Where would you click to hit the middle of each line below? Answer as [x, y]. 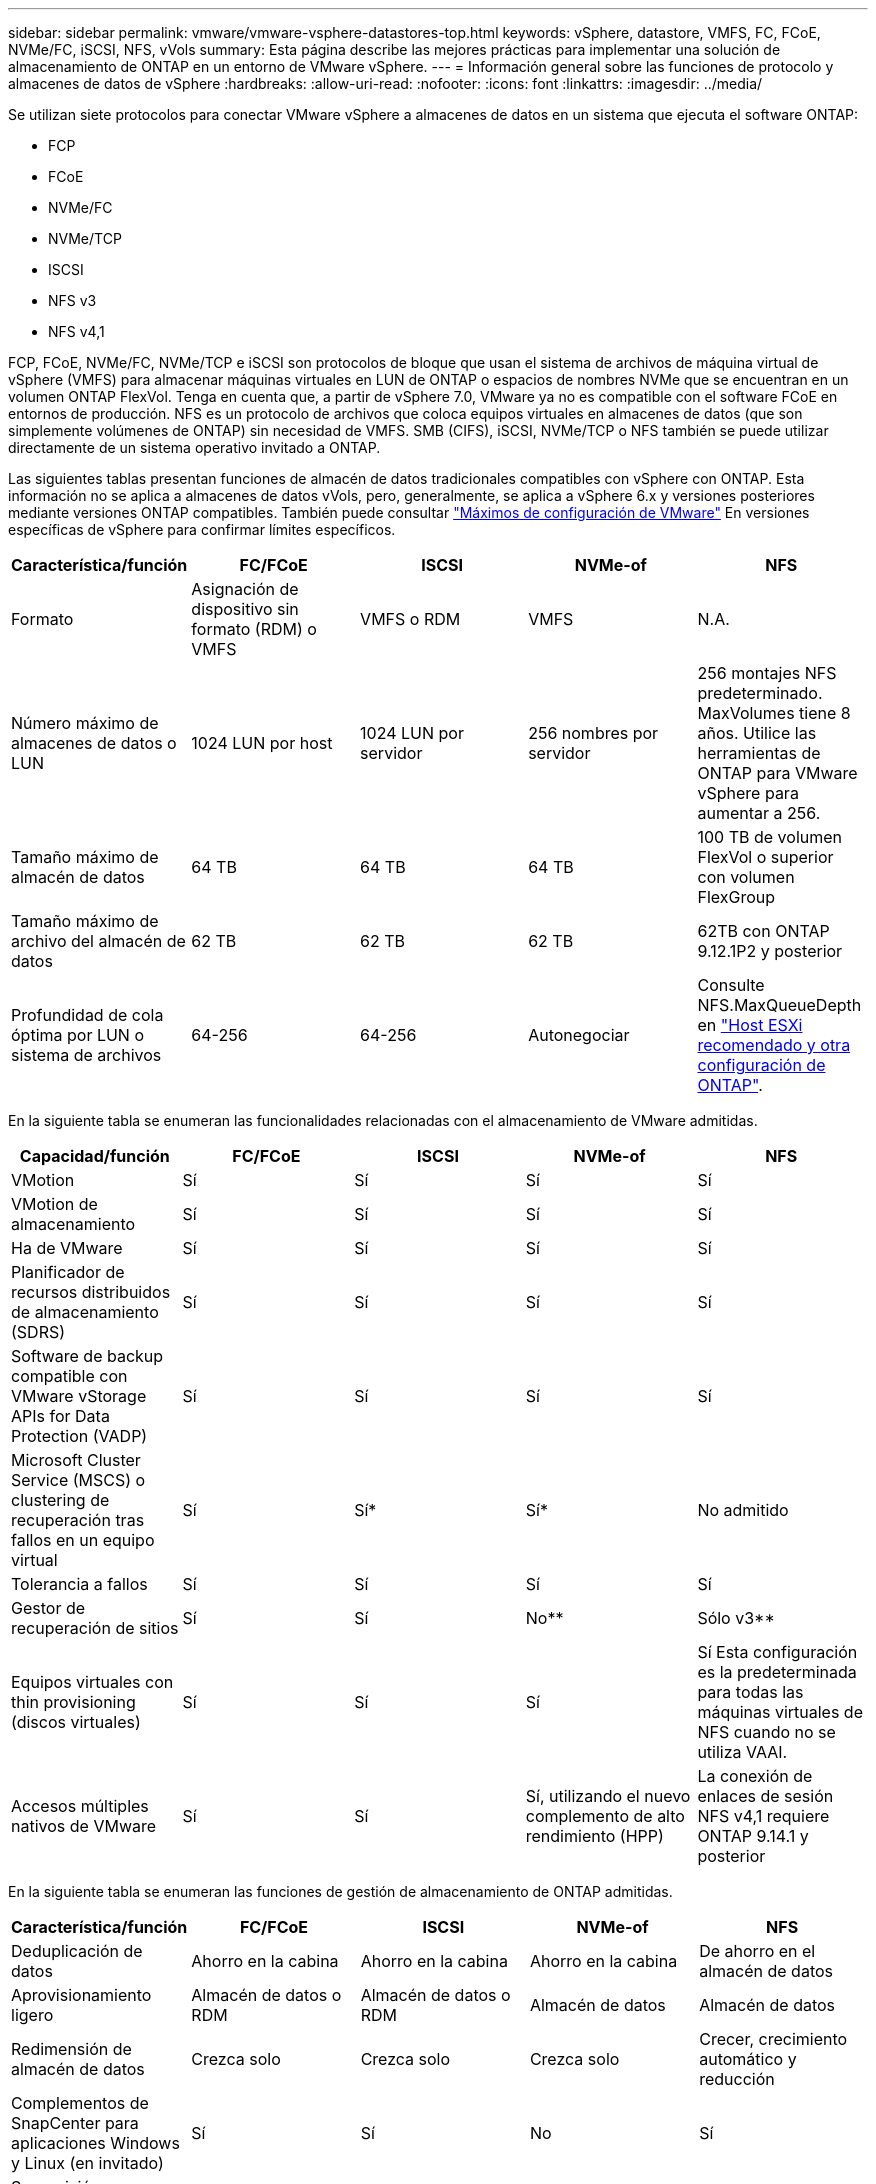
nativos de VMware [84, 1826]
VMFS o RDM [410, 619]
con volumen [746, 877]
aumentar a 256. [759, 813]
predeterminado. [760, 693]
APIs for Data [60, 1416]
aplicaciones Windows [95, 2143]
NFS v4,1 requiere [763, 1816]
